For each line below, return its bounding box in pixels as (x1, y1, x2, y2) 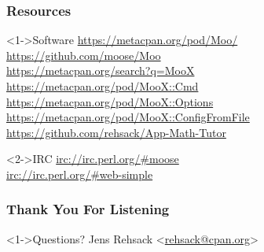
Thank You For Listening (6, 199, 170, 219)
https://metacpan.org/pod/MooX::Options (6, 93, 214, 109)
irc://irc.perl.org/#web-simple (6, 165, 153, 182)
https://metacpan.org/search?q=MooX (6, 62, 195, 79)
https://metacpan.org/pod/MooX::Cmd (6, 78, 199, 94)
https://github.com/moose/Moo (6, 46, 161, 63)
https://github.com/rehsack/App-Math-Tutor (6, 124, 226, 140)
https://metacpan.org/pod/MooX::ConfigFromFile (6, 109, 250, 125)
